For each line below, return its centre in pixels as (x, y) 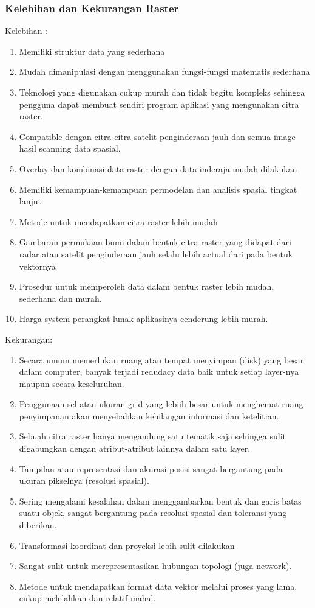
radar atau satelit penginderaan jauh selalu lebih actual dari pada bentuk (156, 253)
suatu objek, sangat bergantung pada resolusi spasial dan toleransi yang (153, 513)
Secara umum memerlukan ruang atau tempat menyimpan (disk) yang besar (161, 359)
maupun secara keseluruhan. (72, 383)
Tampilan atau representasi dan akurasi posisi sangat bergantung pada (151, 468)
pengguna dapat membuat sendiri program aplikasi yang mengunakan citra (159, 104)
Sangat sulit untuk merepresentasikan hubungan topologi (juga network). (155, 566)
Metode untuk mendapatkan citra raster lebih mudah (118, 221)
